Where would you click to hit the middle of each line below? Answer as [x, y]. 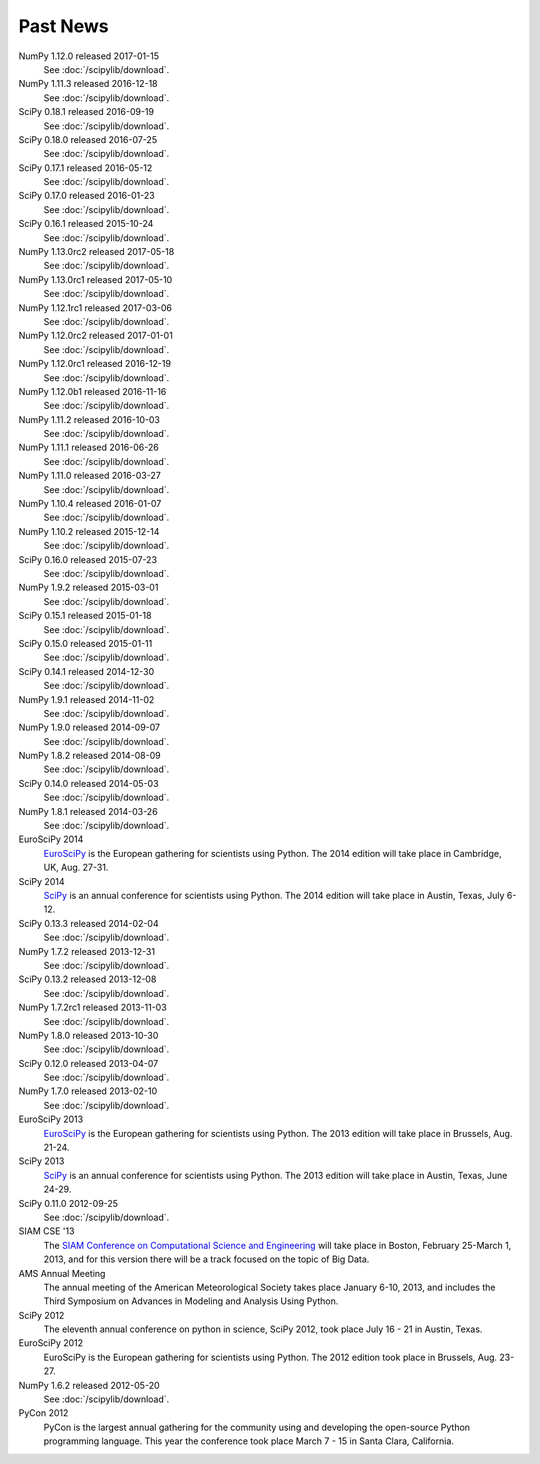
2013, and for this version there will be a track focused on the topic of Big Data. [206, 1259]
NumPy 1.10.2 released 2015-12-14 [89, 531]
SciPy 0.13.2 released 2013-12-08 [87, 979]
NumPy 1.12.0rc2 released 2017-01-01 [96, 336]
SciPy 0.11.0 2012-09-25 [68, 1203]
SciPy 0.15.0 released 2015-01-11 [85, 643]
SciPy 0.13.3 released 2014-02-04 [88, 923]
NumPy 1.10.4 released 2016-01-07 [90, 504]
